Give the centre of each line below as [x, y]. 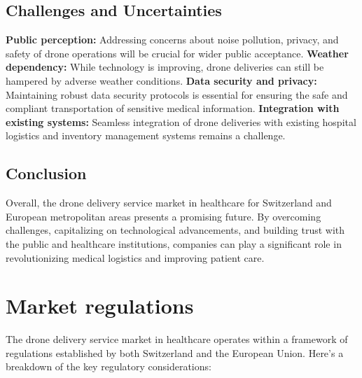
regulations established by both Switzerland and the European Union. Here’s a [175, 352]
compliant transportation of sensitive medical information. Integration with [173, 108]
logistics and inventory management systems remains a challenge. [146, 135]
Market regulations [100, 306]
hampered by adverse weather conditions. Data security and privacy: [161, 80]
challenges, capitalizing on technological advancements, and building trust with [175, 230]
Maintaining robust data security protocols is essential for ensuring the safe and [177, 94]
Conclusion [46, 173]
